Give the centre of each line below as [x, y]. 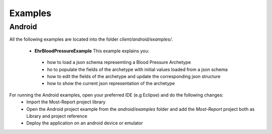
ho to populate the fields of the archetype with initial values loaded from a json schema [137, 69]
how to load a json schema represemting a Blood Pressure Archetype [119, 62]
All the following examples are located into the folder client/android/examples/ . [91, 39]
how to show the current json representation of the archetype [111, 84]
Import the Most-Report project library [66, 102]
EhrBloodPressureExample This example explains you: [92, 51]
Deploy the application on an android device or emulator [85, 123]
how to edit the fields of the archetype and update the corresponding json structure [134, 76]
